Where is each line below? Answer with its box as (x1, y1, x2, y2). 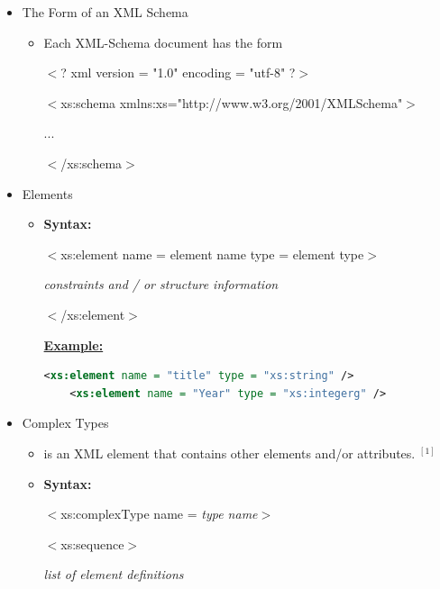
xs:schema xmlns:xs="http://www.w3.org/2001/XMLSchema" (60, 93, 403, 112)
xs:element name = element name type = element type (60, 244, 364, 263)
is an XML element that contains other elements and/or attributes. (43, 443, 416, 462)
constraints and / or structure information (43, 275, 279, 294)
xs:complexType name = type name (60, 504, 258, 523)
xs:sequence (60, 534, 124, 553)
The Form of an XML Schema (22, 3, 188, 21)
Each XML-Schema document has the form (43, 32, 283, 51)
